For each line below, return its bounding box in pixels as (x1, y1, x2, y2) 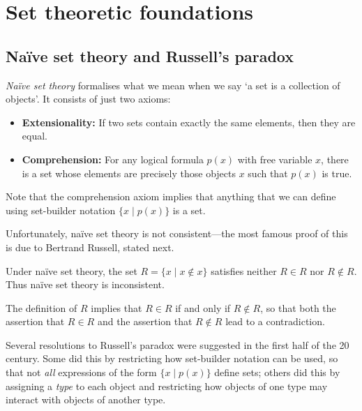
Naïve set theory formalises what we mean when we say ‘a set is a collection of (6, 77, 340, 92)
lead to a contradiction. (225, 314, 325, 329)
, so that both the (260, 300, 336, 315)
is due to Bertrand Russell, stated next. (6, 239, 174, 254)
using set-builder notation (6, 202, 116, 217)
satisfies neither (211, 263, 277, 278)
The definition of (6, 300, 77, 315)
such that (248, 165, 288, 180)
